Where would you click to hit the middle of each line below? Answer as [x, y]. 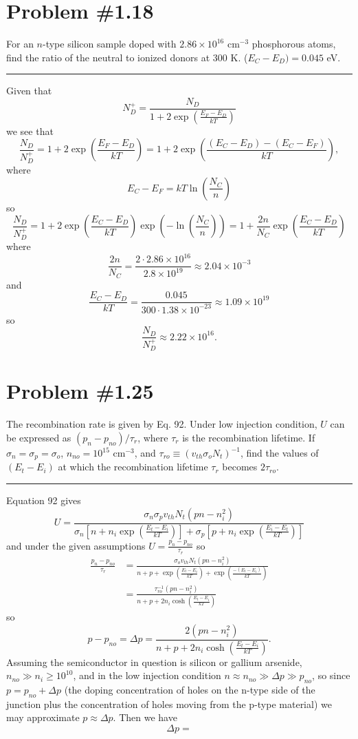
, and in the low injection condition [147, 675]
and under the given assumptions [76, 545]
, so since [331, 675]
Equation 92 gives [44, 500]
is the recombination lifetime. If [249, 437]
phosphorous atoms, [294, 44]
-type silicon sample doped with [109, 44]
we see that [30, 131]
